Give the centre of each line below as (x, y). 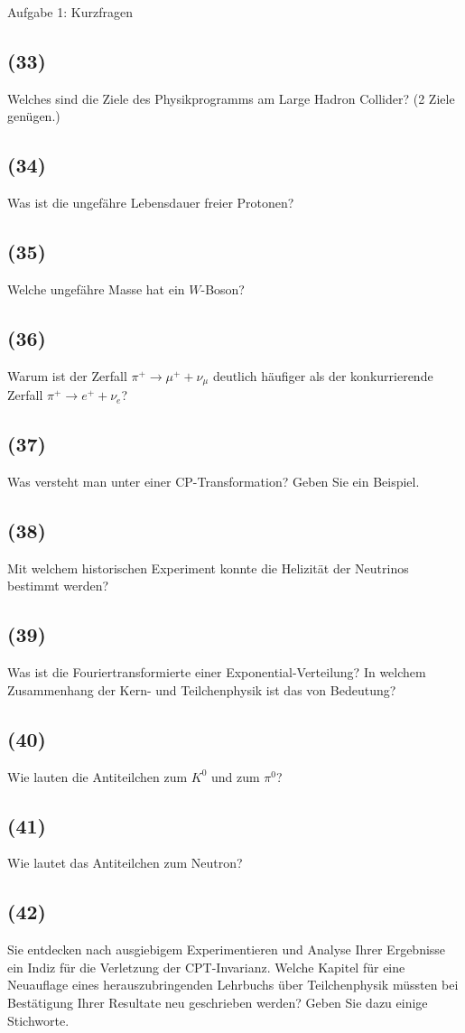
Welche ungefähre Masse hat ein (96, 288)
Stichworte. (38, 1020)
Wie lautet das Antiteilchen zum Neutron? (125, 863)
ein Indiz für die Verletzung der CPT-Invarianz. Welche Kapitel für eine (206, 967)
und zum (236, 776)
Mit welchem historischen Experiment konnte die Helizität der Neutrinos (208, 568)
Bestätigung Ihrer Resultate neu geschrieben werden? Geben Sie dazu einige (218, 1002)
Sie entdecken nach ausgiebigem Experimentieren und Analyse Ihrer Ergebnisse (227, 949)
